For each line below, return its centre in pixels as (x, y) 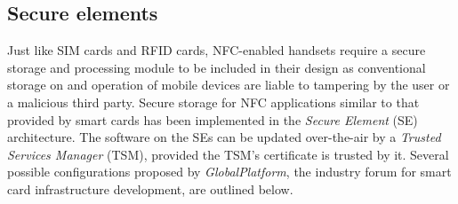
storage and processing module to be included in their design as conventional (217, 67)
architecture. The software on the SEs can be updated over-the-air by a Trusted (224, 137)
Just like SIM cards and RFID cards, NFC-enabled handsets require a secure (217, 50)
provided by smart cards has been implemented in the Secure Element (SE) (213, 119)
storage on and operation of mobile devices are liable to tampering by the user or (229, 85)
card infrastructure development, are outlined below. (150, 188)
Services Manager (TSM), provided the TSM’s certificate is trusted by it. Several (228, 154)
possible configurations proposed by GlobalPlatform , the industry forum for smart (229, 172)
